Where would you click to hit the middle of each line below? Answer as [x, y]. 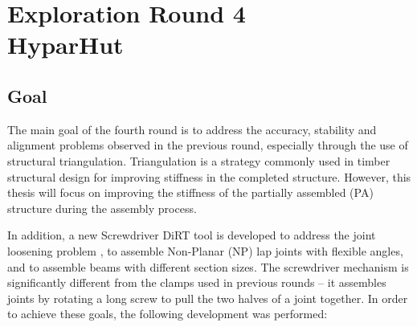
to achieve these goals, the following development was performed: [168, 314]
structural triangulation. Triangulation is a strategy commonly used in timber [199, 160]
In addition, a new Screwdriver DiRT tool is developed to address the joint [192, 235]
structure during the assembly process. [102, 208]
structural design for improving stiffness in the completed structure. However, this [209, 176]
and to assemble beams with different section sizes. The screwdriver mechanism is [208, 266]
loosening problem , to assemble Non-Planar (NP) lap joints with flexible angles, [205, 250]
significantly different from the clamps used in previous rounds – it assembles [197, 282]
